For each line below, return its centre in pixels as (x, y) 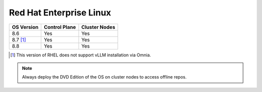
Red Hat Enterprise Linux (60, 13)
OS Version (25, 27)
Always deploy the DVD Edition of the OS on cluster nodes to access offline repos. (104, 77)
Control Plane (60, 27)
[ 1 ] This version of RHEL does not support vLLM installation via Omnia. (81, 55)
